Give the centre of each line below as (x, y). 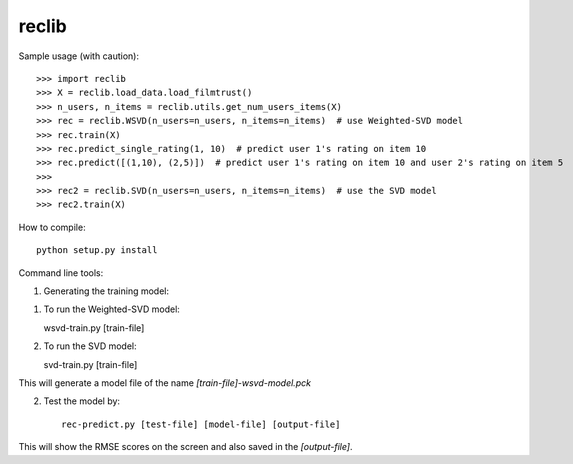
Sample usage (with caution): (79, 56)
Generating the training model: (106, 291)
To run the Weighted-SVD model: (111, 309)
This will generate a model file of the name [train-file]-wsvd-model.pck (165, 382)
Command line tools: (61, 272)
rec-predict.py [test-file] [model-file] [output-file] (201, 424)
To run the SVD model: (90, 346)
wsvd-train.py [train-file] (94, 327)
